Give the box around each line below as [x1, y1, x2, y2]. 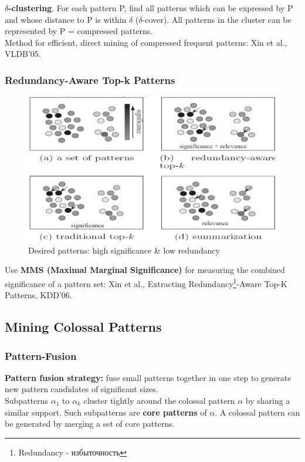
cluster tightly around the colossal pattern [83, 394, 235, 407]
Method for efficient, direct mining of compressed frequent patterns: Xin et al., [5, 36, 287, 48]
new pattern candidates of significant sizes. [5, 383, 158, 395]
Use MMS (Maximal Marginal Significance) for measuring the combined [5, 264, 285, 276]
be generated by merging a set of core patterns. [5, 417, 175, 430]
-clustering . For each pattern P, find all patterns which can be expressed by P [8, 2, 293, 14]
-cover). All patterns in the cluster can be [142, 13, 292, 25]
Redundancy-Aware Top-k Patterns [5, 72, 175, 87]
